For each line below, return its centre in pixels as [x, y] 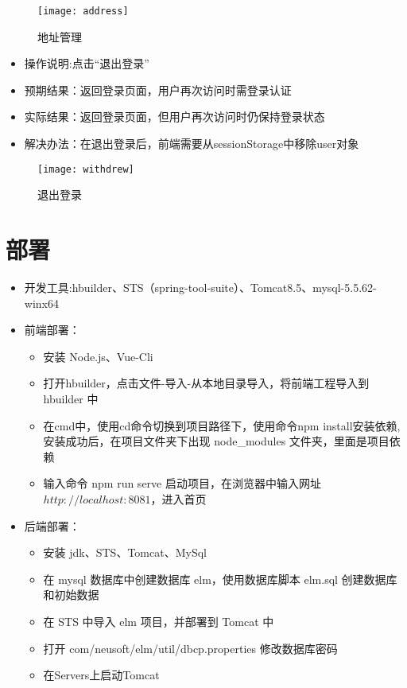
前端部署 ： [52, 330]
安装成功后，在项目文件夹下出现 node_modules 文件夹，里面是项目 [216, 441]
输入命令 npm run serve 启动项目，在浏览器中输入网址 [182, 483]
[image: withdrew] [86, 169]
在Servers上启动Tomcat [101, 675]
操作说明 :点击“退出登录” [87, 63]
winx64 [41, 303]
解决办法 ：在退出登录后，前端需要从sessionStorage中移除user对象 [192, 144]
